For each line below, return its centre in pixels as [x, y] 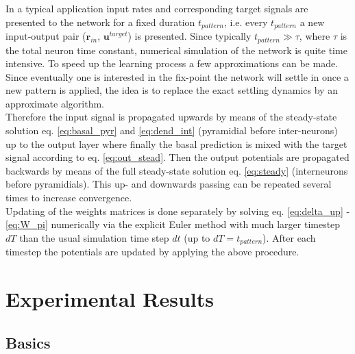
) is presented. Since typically [189, 36]
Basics [28, 342]
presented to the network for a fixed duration [100, 22]
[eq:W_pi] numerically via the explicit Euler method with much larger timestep [173, 224]
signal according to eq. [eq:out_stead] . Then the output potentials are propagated [177, 157]
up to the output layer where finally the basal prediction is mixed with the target [176, 143]
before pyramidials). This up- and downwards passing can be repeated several [169, 184]
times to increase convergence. [69, 198]
